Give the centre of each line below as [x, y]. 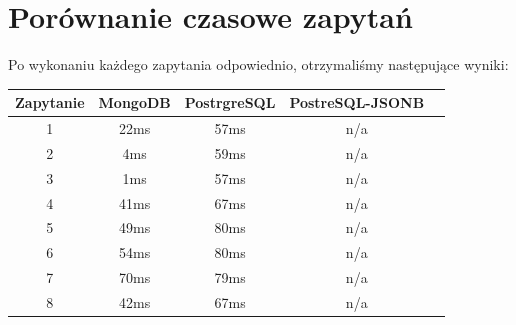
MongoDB [134, 102]
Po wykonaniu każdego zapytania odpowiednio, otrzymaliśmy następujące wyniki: [258, 64]
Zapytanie [50, 102]
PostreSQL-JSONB [357, 102]
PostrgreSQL [230, 102]
